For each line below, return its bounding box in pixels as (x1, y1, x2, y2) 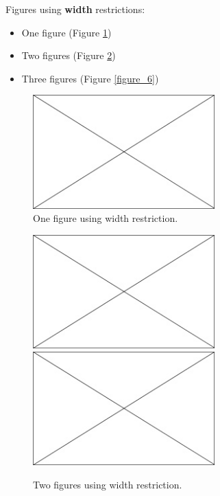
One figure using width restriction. (33, 211, 178, 225)
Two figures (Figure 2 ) (21, 48, 116, 63)
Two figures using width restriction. (33, 477, 182, 491)
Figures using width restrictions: (5, 2, 145, 16)
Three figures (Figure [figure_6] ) (21, 71, 159, 85)
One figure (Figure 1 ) (21, 25, 112, 39)
